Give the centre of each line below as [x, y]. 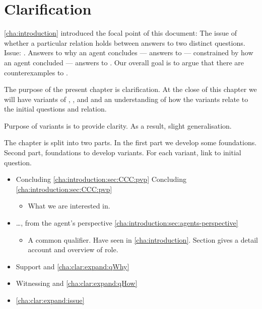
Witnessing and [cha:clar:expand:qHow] [77, 283]
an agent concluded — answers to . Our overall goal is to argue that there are [124, 62]
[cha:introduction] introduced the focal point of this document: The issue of [120, 33]
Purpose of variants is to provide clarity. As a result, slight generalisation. [118, 125]
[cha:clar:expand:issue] [50, 300]
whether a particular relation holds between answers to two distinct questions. [125, 42]
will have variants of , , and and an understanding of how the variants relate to [126, 99]
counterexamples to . [36, 72]
